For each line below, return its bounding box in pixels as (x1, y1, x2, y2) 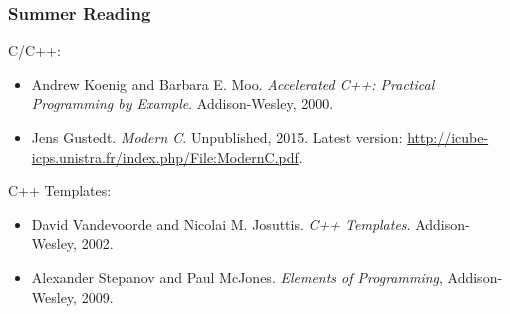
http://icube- (407, 127, 489, 147)
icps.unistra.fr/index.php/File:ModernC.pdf (31, 146, 299, 167)
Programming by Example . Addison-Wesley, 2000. (31, 93, 334, 114)
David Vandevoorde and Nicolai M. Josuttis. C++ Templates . (31, 213, 411, 234)
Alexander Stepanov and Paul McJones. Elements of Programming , (31, 266, 443, 287)
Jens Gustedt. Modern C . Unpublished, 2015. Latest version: (31, 127, 403, 147)
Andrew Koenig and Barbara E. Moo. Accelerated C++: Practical (31, 73, 435, 94)
